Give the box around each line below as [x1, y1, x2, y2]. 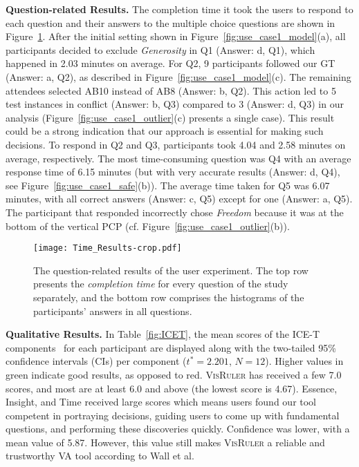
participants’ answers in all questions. [33, 303, 192, 318]
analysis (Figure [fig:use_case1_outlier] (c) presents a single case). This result [6, 110, 335, 124]
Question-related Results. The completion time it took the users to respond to [6, 2, 353, 16]
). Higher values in [265, 354, 344, 368]
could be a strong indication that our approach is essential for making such [6, 124, 324, 138]
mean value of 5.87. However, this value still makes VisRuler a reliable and [6, 435, 325, 449]
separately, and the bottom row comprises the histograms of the [33, 289, 304, 304]
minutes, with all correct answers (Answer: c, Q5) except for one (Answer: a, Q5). [6, 191, 353, 206]
